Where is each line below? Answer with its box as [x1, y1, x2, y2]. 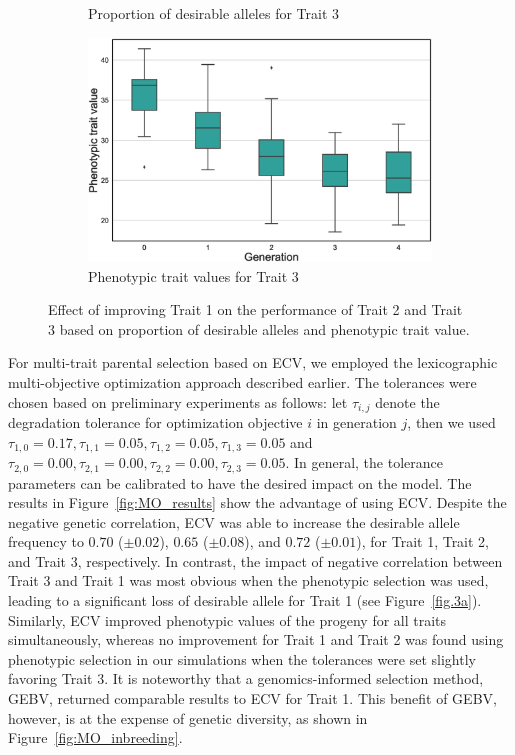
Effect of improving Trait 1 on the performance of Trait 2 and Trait [48, 299, 463, 320]
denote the [375, 391, 440, 412]
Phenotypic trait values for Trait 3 [88, 265, 299, 286]
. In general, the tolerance [285, 452, 443, 473]
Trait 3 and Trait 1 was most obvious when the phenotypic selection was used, [8, 570, 489, 591]
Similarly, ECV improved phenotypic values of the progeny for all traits [8, 609, 447, 630]
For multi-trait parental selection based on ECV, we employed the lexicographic [8, 352, 498, 373]
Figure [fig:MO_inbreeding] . [8, 727, 183, 748]
